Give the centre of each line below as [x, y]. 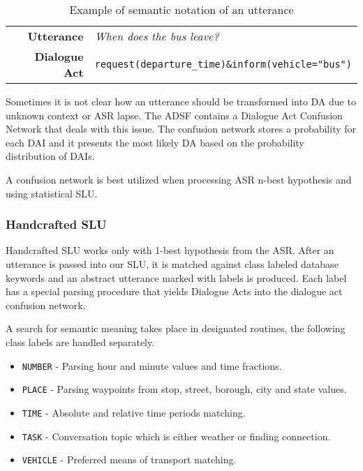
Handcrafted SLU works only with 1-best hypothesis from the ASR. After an [170, 250]
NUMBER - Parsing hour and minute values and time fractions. [152, 365]
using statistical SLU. [52, 193]
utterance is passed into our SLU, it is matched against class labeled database [172, 263]
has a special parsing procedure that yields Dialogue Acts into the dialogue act [174, 291]
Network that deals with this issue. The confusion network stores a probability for [181, 129]
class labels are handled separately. [80, 342]
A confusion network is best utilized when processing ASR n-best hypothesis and [179, 179]
